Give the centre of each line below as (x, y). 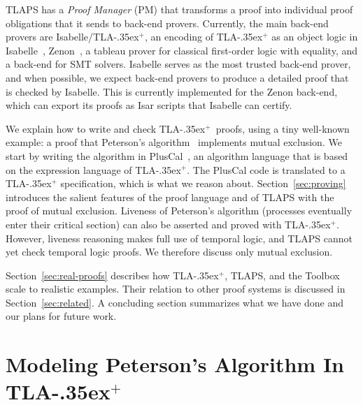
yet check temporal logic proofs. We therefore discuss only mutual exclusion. (169, 252)
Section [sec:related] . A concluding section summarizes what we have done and (175, 302)
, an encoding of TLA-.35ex (204, 37)
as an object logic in (315, 37)
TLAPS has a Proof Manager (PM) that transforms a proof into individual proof (179, 9)
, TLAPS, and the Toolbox (282, 275)
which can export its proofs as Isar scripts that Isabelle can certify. (149, 105)
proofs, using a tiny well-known (283, 128)
